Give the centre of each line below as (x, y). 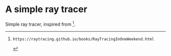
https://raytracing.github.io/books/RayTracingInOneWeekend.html (83, 39)
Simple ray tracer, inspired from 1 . (40, 24)
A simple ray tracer (46, 9)
